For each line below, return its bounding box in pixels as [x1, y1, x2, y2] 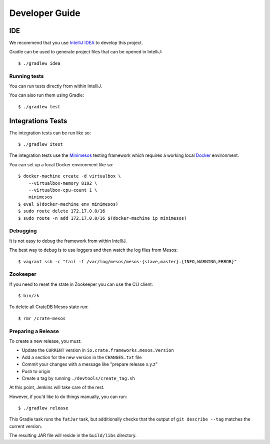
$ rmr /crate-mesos [18, 315, 66, 321]
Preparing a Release [9, 328, 59, 335]
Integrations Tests [9, 116, 67, 125]
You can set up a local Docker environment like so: [9, 161, 113, 167]
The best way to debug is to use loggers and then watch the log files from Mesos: [9, 247, 178, 253]
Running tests [9, 72, 44, 79]
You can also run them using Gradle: [9, 92, 84, 98]
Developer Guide [9, 7, 80, 18]
